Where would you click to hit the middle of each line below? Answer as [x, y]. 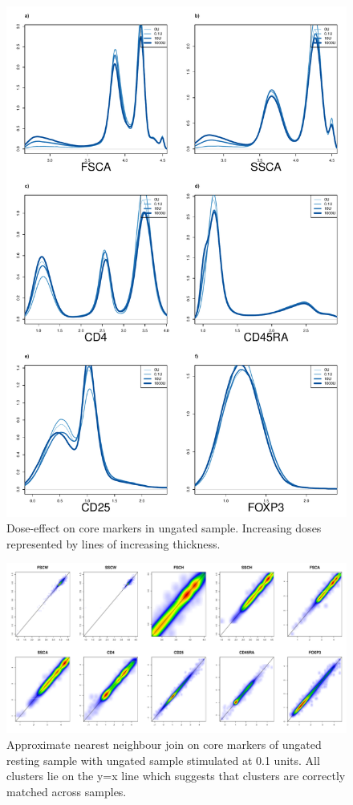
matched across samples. [67, 791]
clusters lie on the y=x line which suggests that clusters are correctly [176, 776]
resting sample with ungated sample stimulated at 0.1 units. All [163, 760]
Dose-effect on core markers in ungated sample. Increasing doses [164, 528]
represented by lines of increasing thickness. [114, 543]
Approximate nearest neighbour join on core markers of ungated [164, 744]
